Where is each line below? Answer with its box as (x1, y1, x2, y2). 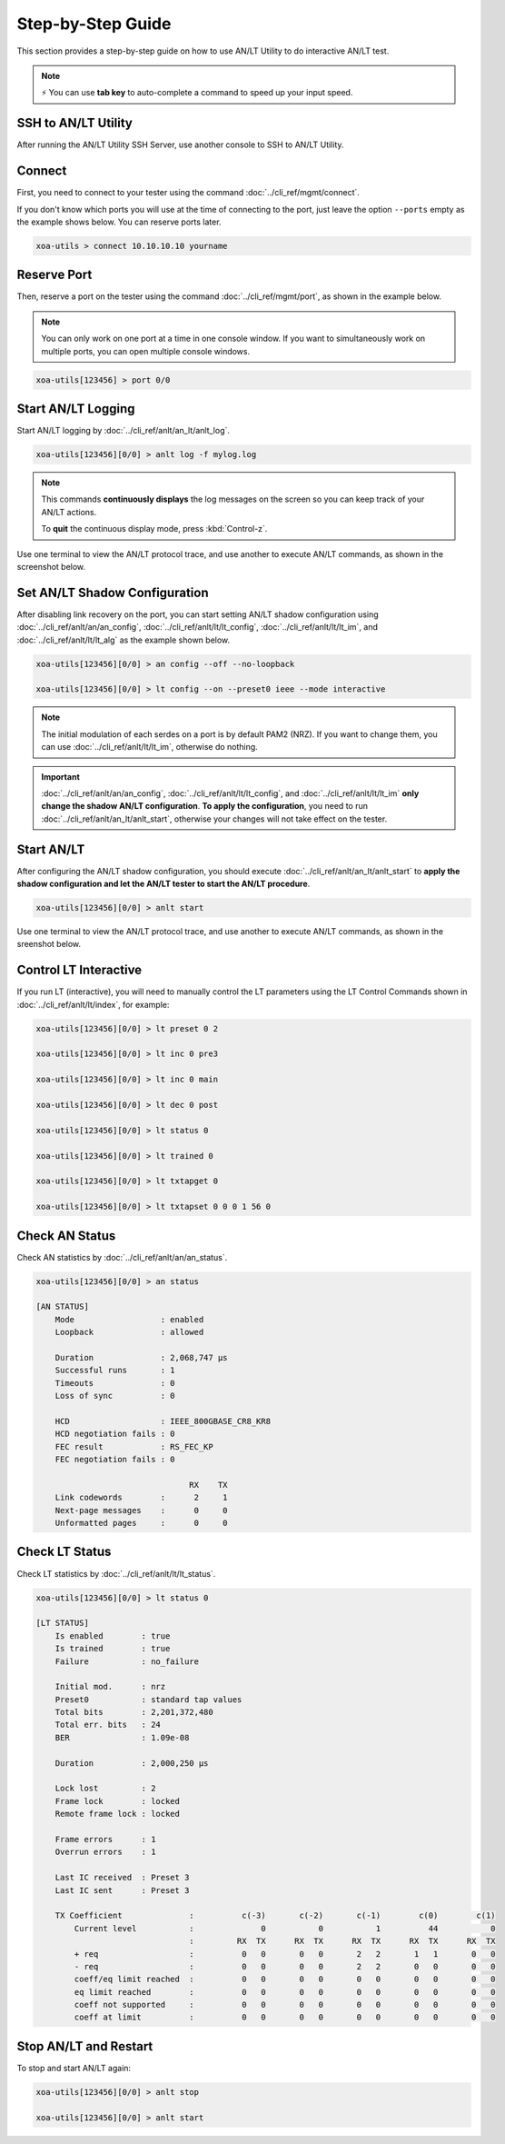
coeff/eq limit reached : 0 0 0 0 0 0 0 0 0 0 (74, 1974, 496, 1985)
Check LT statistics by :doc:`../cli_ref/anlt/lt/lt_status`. (16, 1568, 216, 1579)
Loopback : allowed (54, 1327, 204, 1338)
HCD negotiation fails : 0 (54, 1429, 176, 1440)
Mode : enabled (54, 1314, 204, 1324)
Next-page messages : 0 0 (54, 1505, 228, 1515)
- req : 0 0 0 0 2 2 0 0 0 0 (74, 1961, 496, 1971)
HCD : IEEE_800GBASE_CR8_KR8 (54, 1416, 272, 1426)
